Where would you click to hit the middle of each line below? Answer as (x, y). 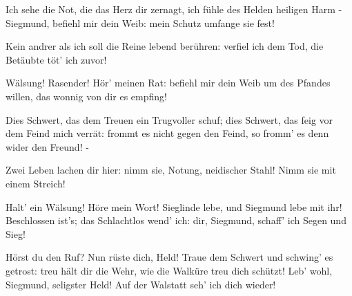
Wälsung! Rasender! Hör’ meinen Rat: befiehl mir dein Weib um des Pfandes (168, 83)
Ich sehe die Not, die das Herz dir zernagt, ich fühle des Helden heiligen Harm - (174, 9)
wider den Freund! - (47, 146)
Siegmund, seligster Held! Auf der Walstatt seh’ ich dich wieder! (141, 284)
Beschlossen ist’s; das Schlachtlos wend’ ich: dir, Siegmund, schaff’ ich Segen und (176, 220)
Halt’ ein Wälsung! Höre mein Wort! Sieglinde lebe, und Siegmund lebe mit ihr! (174, 206)
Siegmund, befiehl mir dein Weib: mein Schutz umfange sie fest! (140, 22)
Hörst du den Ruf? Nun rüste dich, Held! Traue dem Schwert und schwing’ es (169, 257)
